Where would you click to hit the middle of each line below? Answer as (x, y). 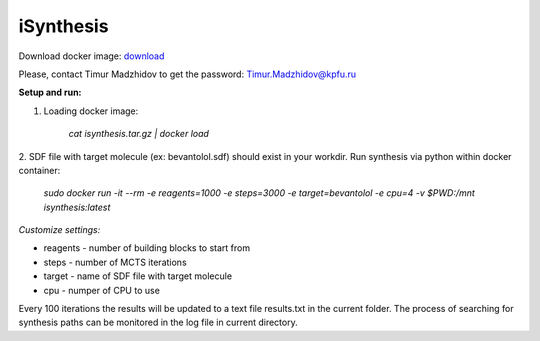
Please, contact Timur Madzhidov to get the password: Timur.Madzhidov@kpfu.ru (187, 74)
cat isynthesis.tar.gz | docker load (139, 134)
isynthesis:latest (77, 207)
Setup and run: (50, 92)
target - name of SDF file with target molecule (138, 276)
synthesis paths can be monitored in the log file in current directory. (158, 322)
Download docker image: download (91, 56)
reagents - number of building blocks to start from (146, 248)
